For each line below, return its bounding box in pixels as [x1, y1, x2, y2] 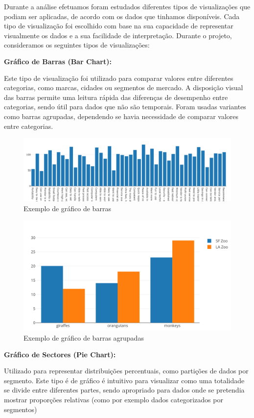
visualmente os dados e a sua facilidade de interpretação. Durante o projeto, [4, 30, 232, 40]
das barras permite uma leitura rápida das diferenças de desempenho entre [4, 92, 228, 102]
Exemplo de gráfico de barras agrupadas [23, 333, 144, 343]
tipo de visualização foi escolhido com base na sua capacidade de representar [4, 21, 233, 31]
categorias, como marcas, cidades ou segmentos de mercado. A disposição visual [4, 82, 243, 93]
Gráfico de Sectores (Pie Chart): [4, 349, 116, 359]
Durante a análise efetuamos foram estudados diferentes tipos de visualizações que [4, 1, 251, 11]
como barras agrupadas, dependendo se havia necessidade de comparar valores [4, 111, 239, 121]
